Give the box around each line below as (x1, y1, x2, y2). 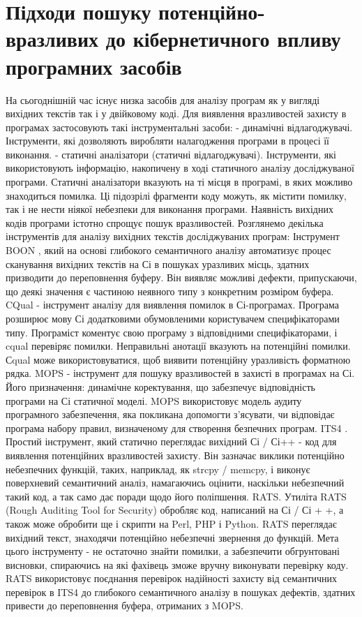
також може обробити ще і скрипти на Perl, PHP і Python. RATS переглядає (6, 516, 337, 530)
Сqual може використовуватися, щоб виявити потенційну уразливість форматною (6, 352, 351, 366)
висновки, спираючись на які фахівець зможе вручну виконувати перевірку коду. (6, 557, 349, 572)
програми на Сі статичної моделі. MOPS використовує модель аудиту (6, 393, 302, 408)
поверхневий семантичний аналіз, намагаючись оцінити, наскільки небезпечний (6, 475, 345, 490)
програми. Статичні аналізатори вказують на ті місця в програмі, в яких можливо (6, 174, 353, 189)
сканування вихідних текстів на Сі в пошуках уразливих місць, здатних (6, 256, 310, 271)
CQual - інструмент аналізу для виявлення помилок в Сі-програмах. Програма (6, 297, 340, 312)
